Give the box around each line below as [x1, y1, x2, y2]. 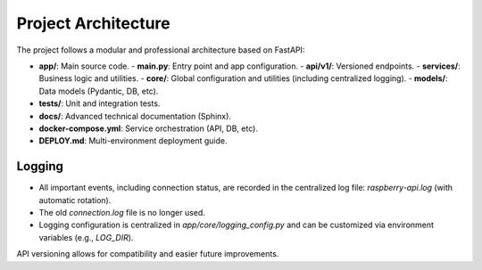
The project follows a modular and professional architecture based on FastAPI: [16, 45, 305, 55]
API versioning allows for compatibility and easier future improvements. [16, 249, 279, 259]
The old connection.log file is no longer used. [38, 207, 205, 217]
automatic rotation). [38, 194, 112, 205]
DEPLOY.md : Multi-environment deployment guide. [38, 135, 228, 146]
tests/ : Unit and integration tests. [38, 98, 161, 109]
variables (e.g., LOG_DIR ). [38, 232, 134, 242]
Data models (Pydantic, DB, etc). [38, 86, 159, 96]
